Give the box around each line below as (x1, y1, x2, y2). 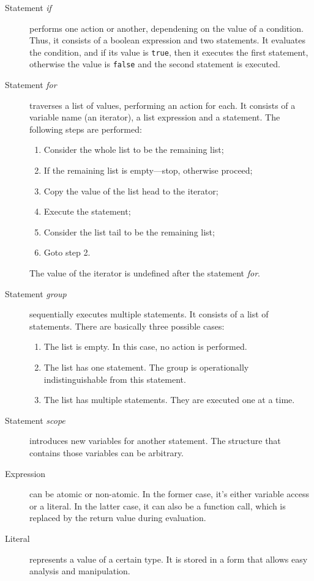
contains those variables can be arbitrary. (29, 446, 184, 459)
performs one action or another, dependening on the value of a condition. (29, 21, 304, 34)
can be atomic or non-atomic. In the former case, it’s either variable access (29, 487, 309, 500)
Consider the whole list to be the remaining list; (43, 143, 224, 156)
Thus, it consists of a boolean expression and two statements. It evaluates (29, 34, 306, 46)
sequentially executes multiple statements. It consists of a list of (29, 308, 269, 320)
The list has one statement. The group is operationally (43, 361, 249, 373)
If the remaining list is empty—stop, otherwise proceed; (43, 164, 253, 177)
